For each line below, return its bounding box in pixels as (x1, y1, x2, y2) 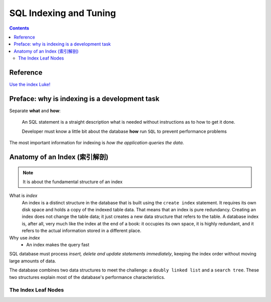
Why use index (9, 234, 40, 240)
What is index (9, 193, 38, 199)
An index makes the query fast (26, 242, 90, 248)
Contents (9, 25, 30, 31)
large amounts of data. (9, 258, 56, 264)
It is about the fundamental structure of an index (23, 178, 123, 185)
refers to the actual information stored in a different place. (22, 228, 142, 234)
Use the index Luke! (9, 82, 51, 88)
